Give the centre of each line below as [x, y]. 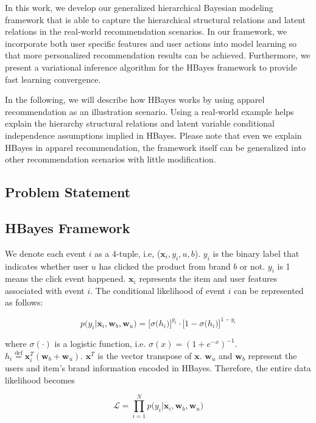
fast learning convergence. [53, 79]
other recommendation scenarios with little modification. [111, 159]
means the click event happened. [65, 278]
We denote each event [45, 253]
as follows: [24, 302]
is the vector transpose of [145, 355]
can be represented [269, 290]
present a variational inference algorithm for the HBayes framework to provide [151, 67]
